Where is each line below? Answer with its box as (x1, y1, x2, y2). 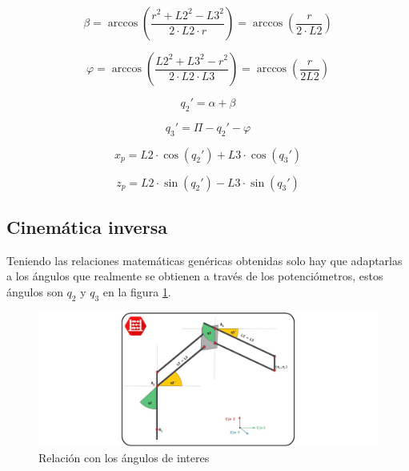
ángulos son (6, 283, 63, 300)
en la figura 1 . (102, 283, 171, 300)
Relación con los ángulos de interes (38, 449, 210, 466)
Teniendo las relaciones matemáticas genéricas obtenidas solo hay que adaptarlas (6, 252, 403, 268)
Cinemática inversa (6, 214, 167, 239)
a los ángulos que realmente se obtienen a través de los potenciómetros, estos (6, 268, 383, 284)
